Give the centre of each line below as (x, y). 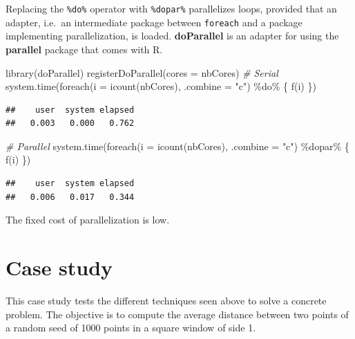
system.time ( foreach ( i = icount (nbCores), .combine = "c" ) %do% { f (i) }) (161, 86)
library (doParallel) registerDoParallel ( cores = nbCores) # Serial (142, 72)
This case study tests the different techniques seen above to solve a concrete (166, 300)
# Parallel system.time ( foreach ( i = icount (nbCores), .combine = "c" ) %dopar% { (177, 146)
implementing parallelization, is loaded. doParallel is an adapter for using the (172, 36)
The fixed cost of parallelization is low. (88, 220)
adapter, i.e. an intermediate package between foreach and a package (154, 22)
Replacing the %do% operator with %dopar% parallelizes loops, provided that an (171, 8)
